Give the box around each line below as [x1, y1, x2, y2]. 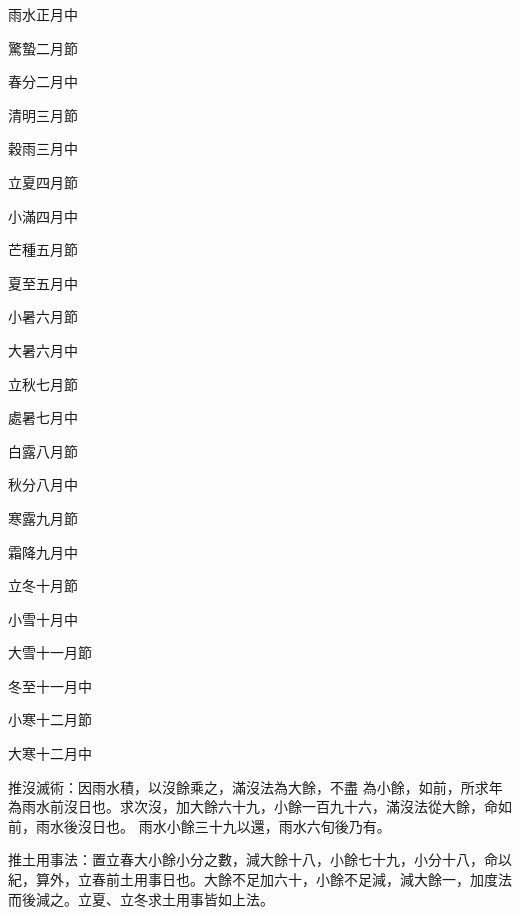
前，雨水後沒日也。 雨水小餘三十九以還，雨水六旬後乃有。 [8, 815, 391, 836]
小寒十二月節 [8, 709, 92, 730]
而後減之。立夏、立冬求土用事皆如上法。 [8, 888, 274, 909]
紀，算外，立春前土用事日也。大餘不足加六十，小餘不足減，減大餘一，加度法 [8, 869, 512, 890]
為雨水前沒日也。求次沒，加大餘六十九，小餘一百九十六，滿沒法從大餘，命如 [8, 796, 512, 817]
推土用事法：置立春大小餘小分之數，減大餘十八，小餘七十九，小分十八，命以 [8, 849, 512, 870]
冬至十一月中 [8, 675, 92, 696]
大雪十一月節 [8, 642, 92, 663]
